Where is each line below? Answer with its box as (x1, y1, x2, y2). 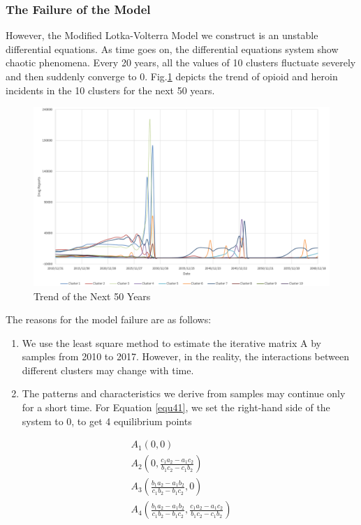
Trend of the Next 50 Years (34, 288, 151, 303)
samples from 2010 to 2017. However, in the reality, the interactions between (22, 349, 349, 364)
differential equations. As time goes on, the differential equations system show (6, 41, 339, 56)
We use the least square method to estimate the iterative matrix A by (22, 335, 321, 350)
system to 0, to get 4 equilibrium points (22, 413, 192, 428)
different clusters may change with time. (22, 362, 194, 377)
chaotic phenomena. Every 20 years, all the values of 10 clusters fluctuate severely (6, 55, 356, 70)
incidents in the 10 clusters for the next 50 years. (6, 82, 215, 97)
